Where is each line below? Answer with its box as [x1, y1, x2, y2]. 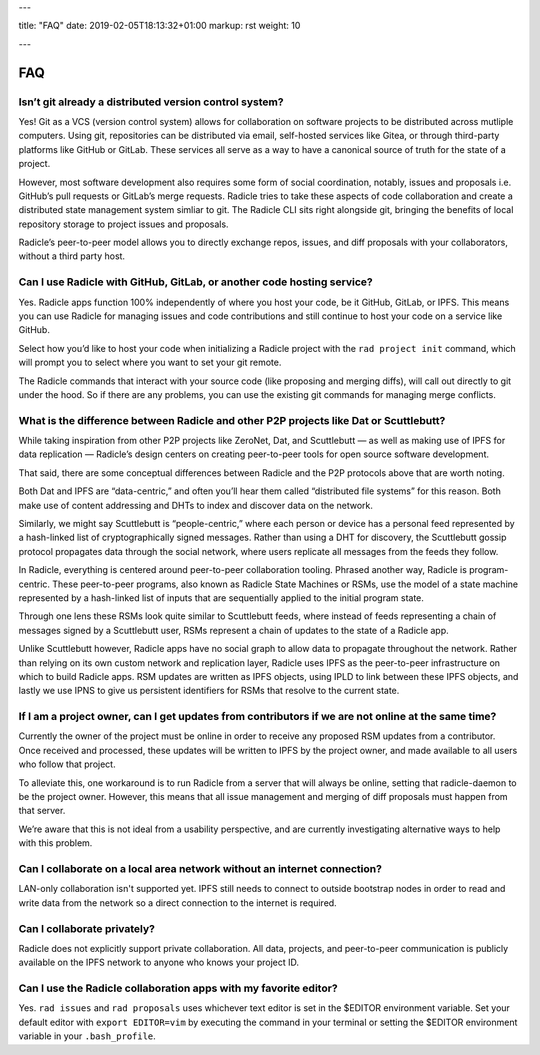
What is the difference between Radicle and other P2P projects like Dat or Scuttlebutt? [18, 413, 446, 427]
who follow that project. [18, 758, 116, 770]
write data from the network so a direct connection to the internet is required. [18, 896, 337, 909]
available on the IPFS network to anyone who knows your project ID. [18, 956, 300, 969]
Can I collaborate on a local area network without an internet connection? [18, 861, 382, 875]
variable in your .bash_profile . [18, 1030, 157, 1042]
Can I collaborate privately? [18, 921, 155, 935]
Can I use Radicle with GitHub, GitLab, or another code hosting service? [18, 275, 374, 289]
